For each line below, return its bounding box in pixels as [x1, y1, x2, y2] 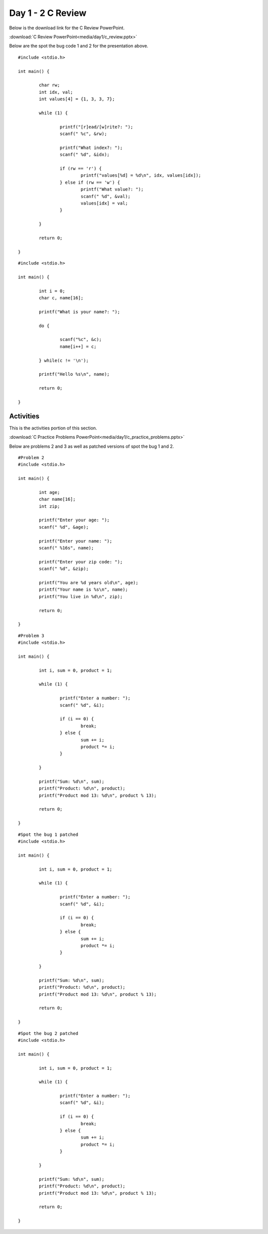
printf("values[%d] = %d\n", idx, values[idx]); [80, 173, 201, 178]
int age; [39, 489, 60, 495]
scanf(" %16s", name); [39, 545, 94, 551]
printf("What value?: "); [80, 187, 144, 192]
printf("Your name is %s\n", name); [39, 587, 129, 593]
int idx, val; [39, 89, 73, 95]
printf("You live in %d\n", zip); [39, 594, 123, 599]
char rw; [39, 82, 60, 88]
